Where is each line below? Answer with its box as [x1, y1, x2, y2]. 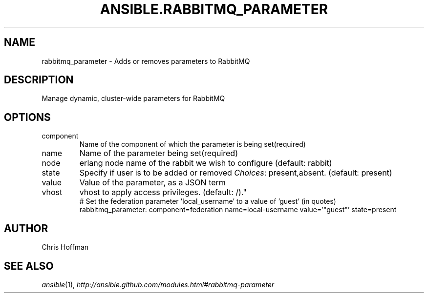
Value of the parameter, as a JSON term [79, 178, 226, 188]
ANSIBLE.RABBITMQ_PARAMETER [100, 1, 328, 18]
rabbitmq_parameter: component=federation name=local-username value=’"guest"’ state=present [79, 205, 397, 214]
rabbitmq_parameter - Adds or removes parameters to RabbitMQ [42, 57, 250, 65]
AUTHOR [4, 222, 48, 235]
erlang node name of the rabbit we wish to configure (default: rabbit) [79, 158, 332, 168]
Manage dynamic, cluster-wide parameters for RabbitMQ [42, 94, 225, 103]
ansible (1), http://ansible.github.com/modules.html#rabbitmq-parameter [42, 280, 275, 289]
